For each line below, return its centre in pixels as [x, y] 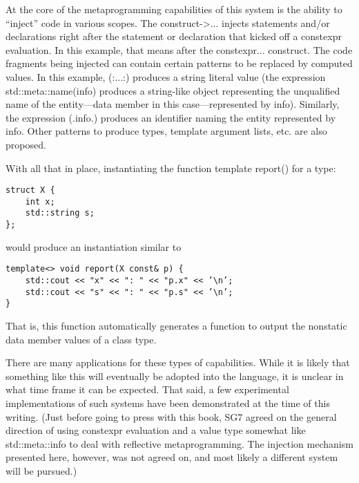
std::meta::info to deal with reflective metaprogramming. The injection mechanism [179, 443]
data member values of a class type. [81, 339]
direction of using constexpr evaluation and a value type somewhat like [156, 430]
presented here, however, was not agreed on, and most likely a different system [172, 457]
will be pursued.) [41, 470]
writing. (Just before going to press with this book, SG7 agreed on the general [171, 416]
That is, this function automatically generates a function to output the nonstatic [176, 325]
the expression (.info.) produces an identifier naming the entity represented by [171, 117]
